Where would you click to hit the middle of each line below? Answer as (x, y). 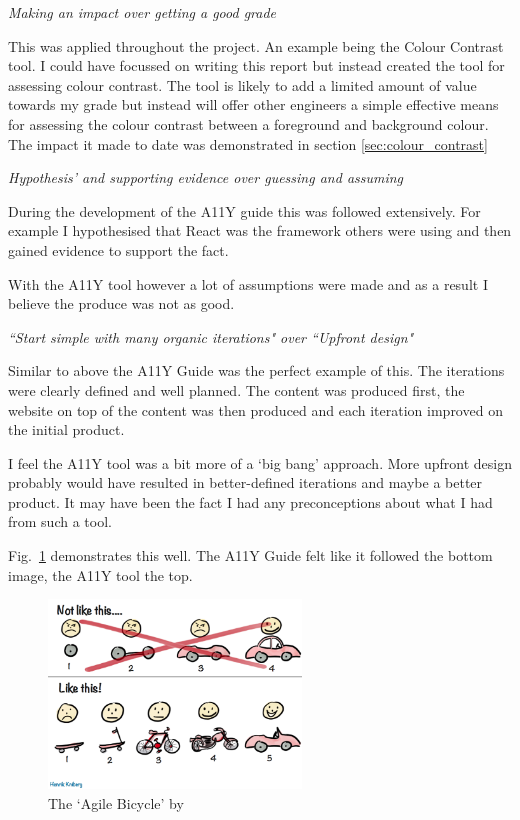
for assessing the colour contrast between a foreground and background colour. (248, 123)
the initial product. (66, 429)
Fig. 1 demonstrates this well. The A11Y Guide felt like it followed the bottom (250, 555)
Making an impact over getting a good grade (142, 12)
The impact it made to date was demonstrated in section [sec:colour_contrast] (248, 143)
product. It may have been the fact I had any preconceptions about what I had (250, 501)
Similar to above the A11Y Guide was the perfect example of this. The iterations (256, 370)
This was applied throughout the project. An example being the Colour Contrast (256, 45)
